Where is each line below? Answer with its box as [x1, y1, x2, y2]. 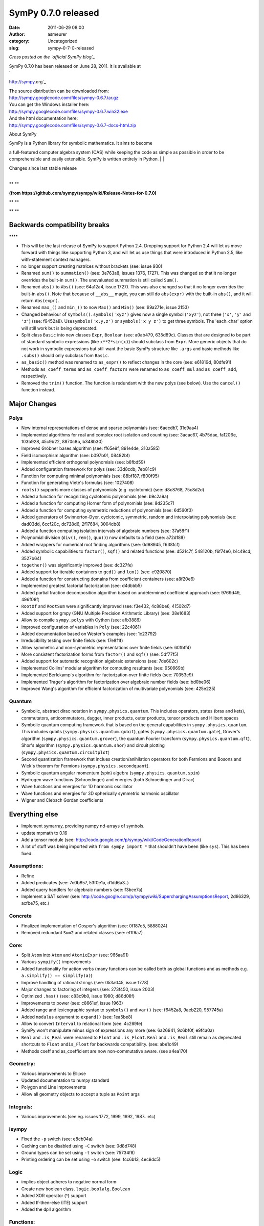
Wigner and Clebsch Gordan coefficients [21, 797, 104, 803]
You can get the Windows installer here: [9, 102, 89, 107]
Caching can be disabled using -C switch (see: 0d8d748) [21, 1143, 137, 1149]
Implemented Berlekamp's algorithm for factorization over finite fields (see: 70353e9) [21, 672, 193, 678]
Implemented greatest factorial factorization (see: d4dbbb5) [21, 583, 142, 588]
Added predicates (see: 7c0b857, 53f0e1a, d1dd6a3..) [21, 880, 129, 886]
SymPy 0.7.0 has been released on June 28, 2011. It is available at [9, 63, 141, 69]
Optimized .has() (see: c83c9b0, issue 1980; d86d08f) [21, 993, 135, 999]
